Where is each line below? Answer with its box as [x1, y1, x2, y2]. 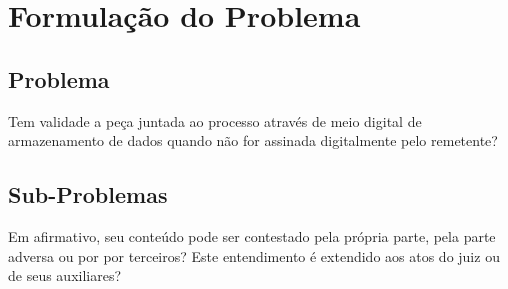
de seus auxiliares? [8, 265, 122, 286]
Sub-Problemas [8, 179, 168, 210]
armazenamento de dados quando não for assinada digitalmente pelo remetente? [8, 130, 498, 151]
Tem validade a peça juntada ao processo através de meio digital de [8, 110, 422, 131]
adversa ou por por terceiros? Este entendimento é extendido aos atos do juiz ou [8, 245, 500, 266]
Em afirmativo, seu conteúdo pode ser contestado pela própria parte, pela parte [8, 225, 496, 246]
